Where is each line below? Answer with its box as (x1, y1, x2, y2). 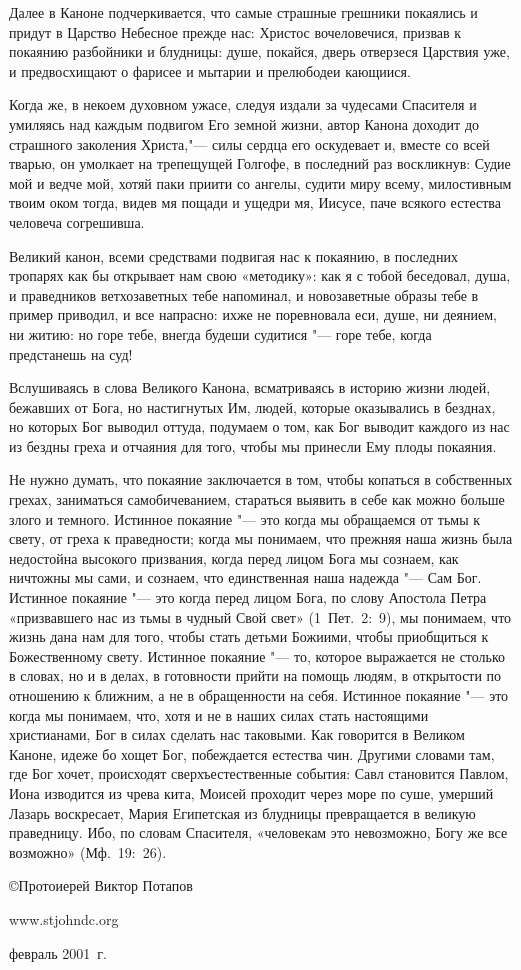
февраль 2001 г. (9, 942, 107, 963)
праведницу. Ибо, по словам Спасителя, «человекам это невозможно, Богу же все (9, 822, 508, 843)
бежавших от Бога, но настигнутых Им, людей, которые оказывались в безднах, (9, 396, 496, 417)
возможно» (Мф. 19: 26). (9, 841, 167, 862)
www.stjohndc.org (9, 908, 119, 929)
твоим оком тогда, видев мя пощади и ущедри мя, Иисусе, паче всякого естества (9, 192, 501, 213)
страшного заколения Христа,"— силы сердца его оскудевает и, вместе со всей (9, 133, 490, 154)
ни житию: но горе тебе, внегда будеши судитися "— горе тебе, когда (9, 323, 432, 344)
